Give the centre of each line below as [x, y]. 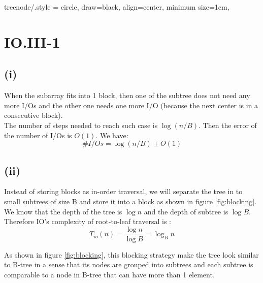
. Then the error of [228, 125]
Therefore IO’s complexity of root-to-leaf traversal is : [88, 221]
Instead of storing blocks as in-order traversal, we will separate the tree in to [123, 191]
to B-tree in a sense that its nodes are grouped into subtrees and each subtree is [129, 264]
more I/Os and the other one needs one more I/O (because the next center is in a [131, 105]
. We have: [112, 135]
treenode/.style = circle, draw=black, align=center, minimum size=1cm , [117, 7]
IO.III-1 [32, 41]
